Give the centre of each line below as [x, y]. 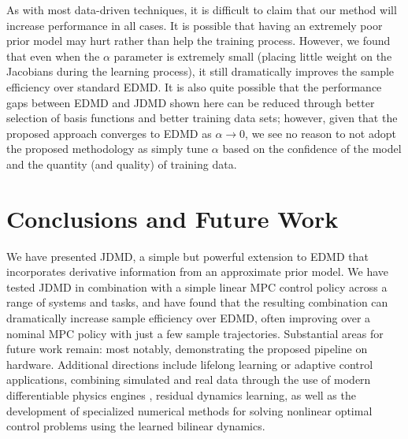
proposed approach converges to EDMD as [109, 133]
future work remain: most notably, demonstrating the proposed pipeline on [187, 349]
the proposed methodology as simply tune [108, 149]
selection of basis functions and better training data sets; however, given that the [202, 118]
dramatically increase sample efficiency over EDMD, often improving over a [189, 318]
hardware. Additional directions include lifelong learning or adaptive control [190, 364]
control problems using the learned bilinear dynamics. [136, 426]
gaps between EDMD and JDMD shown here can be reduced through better [191, 102]
